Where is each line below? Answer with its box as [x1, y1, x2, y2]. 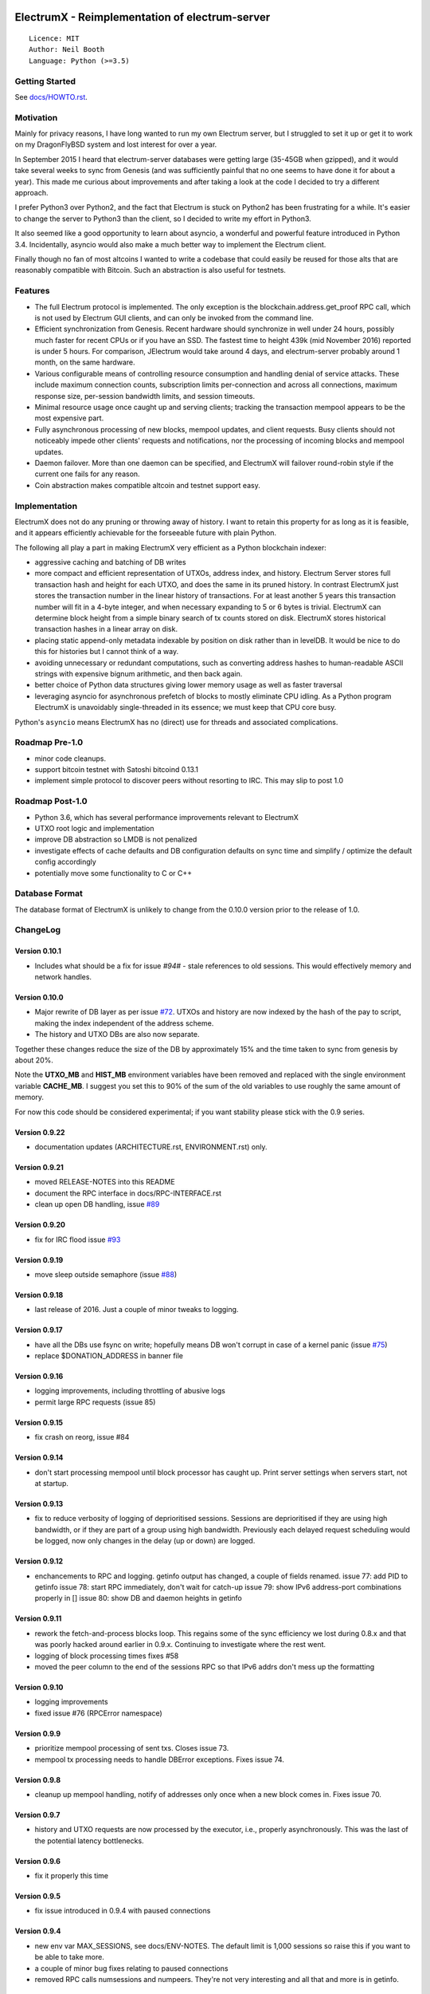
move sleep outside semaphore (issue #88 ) [34, 1269, 178, 1279]
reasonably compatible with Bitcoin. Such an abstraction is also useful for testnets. [14, 266, 287, 275]
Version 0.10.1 [14, 946, 61, 956]
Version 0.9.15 [14, 1417, 64, 1427]
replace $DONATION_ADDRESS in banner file [34, 1351, 183, 1361]
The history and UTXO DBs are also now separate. [34, 1030, 200, 1039]
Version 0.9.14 [14, 1452, 64, 1463]
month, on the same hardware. [34, 357, 135, 367]
